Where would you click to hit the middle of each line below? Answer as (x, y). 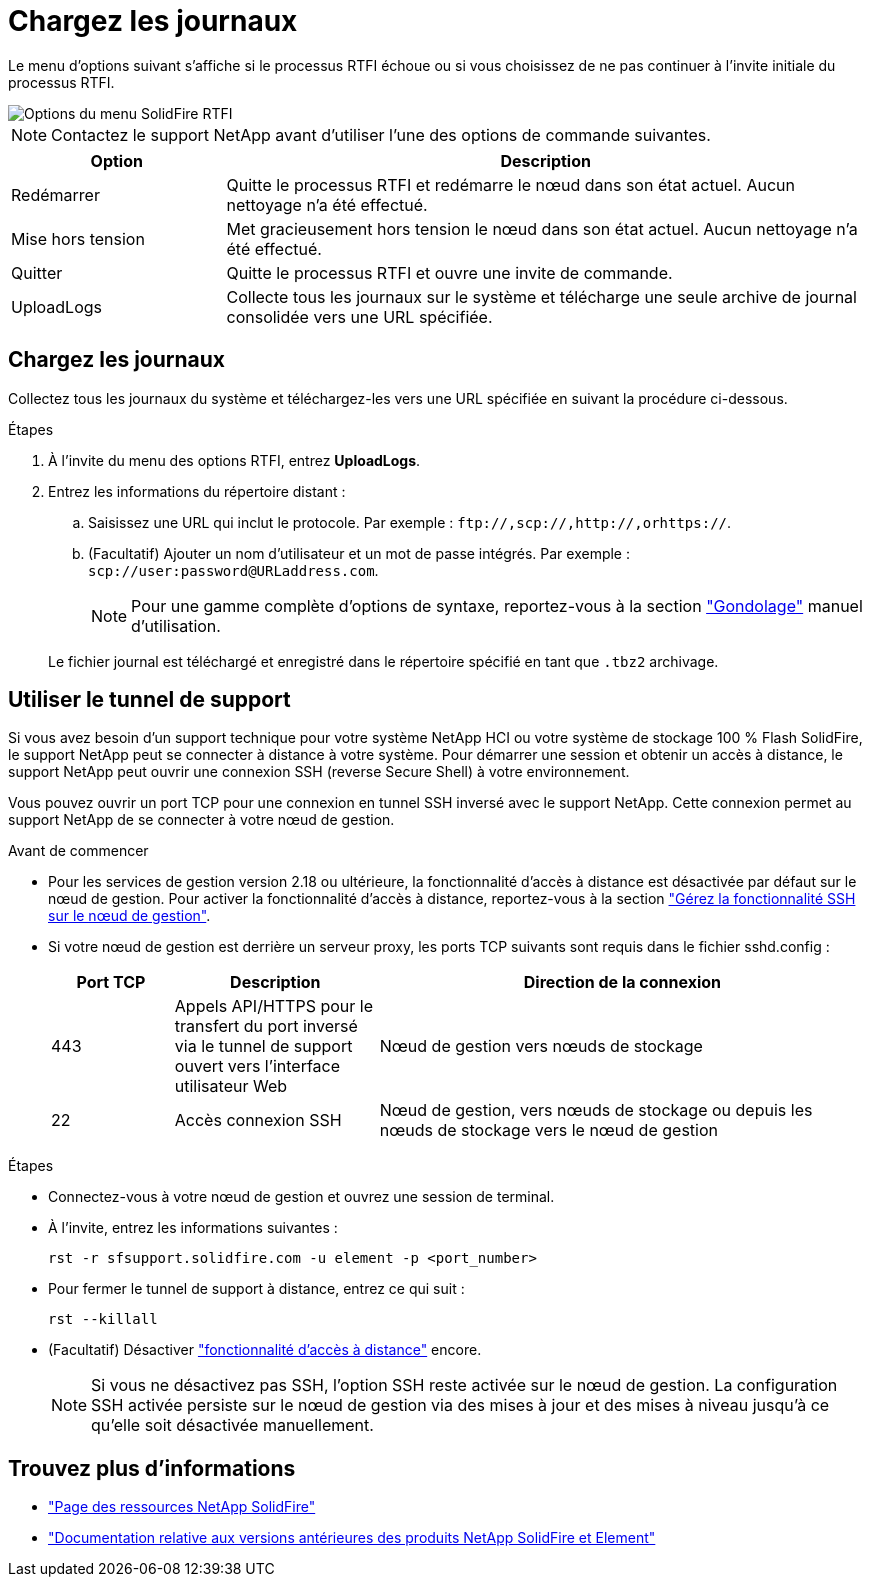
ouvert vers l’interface (257, 1066)
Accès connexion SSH (258, 1120)
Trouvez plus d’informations (152, 1468)
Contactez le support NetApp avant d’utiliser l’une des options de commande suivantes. (381, 134)
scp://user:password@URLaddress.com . (233, 570)
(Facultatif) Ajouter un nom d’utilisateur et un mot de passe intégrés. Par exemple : (359, 553)
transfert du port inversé (266, 1026)
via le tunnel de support (263, 1046)
